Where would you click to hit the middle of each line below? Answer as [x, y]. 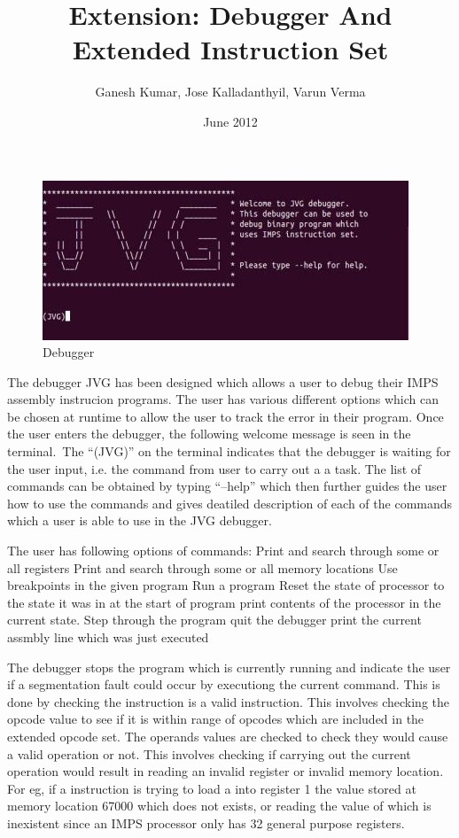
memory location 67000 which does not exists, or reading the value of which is [219, 806]
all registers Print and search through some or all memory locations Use [202, 567]
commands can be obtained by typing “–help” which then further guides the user [227, 486]
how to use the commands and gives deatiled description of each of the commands [230, 503]
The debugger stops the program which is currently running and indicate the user [229, 667]
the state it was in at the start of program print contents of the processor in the [224, 602]
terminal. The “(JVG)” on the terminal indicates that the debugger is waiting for [229, 451]
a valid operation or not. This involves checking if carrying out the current [209, 753]
